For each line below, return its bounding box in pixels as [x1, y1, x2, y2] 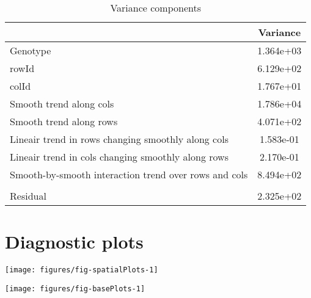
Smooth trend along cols [10, 96, 114, 111]
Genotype [10, 43, 51, 57]
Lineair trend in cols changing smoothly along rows [10, 150, 229, 164]
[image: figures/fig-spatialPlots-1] [5, 266, 158, 275]
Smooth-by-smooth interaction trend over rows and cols [10, 167, 248, 181]
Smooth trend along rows [10, 114, 118, 128]
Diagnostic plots [5, 229, 144, 254]
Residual [10, 189, 46, 203]
